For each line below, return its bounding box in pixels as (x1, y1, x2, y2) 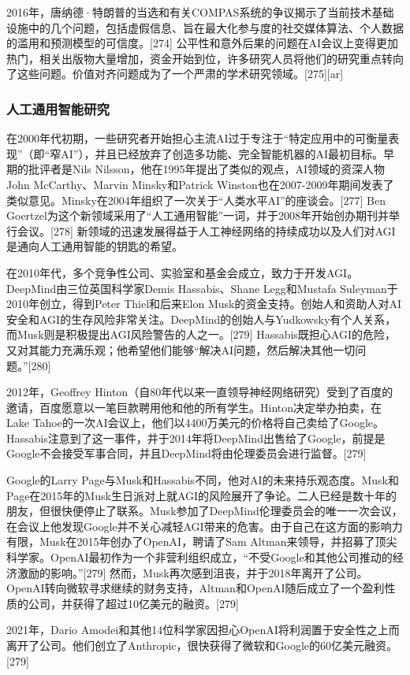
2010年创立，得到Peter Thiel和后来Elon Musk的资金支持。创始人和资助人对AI (6, 295, 402, 312)
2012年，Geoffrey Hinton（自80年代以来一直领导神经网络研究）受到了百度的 (6, 384, 393, 400)
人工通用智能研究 (6, 98, 110, 118)
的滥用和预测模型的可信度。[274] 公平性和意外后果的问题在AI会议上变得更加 (6, 35, 398, 51)
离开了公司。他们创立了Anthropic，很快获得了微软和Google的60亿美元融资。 (6, 637, 397, 653)
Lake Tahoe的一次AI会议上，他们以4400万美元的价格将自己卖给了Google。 (6, 414, 385, 431)
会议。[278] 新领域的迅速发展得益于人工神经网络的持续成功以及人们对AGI (17, 222, 396, 239)
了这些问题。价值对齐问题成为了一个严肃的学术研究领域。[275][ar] (6, 65, 344, 82)
